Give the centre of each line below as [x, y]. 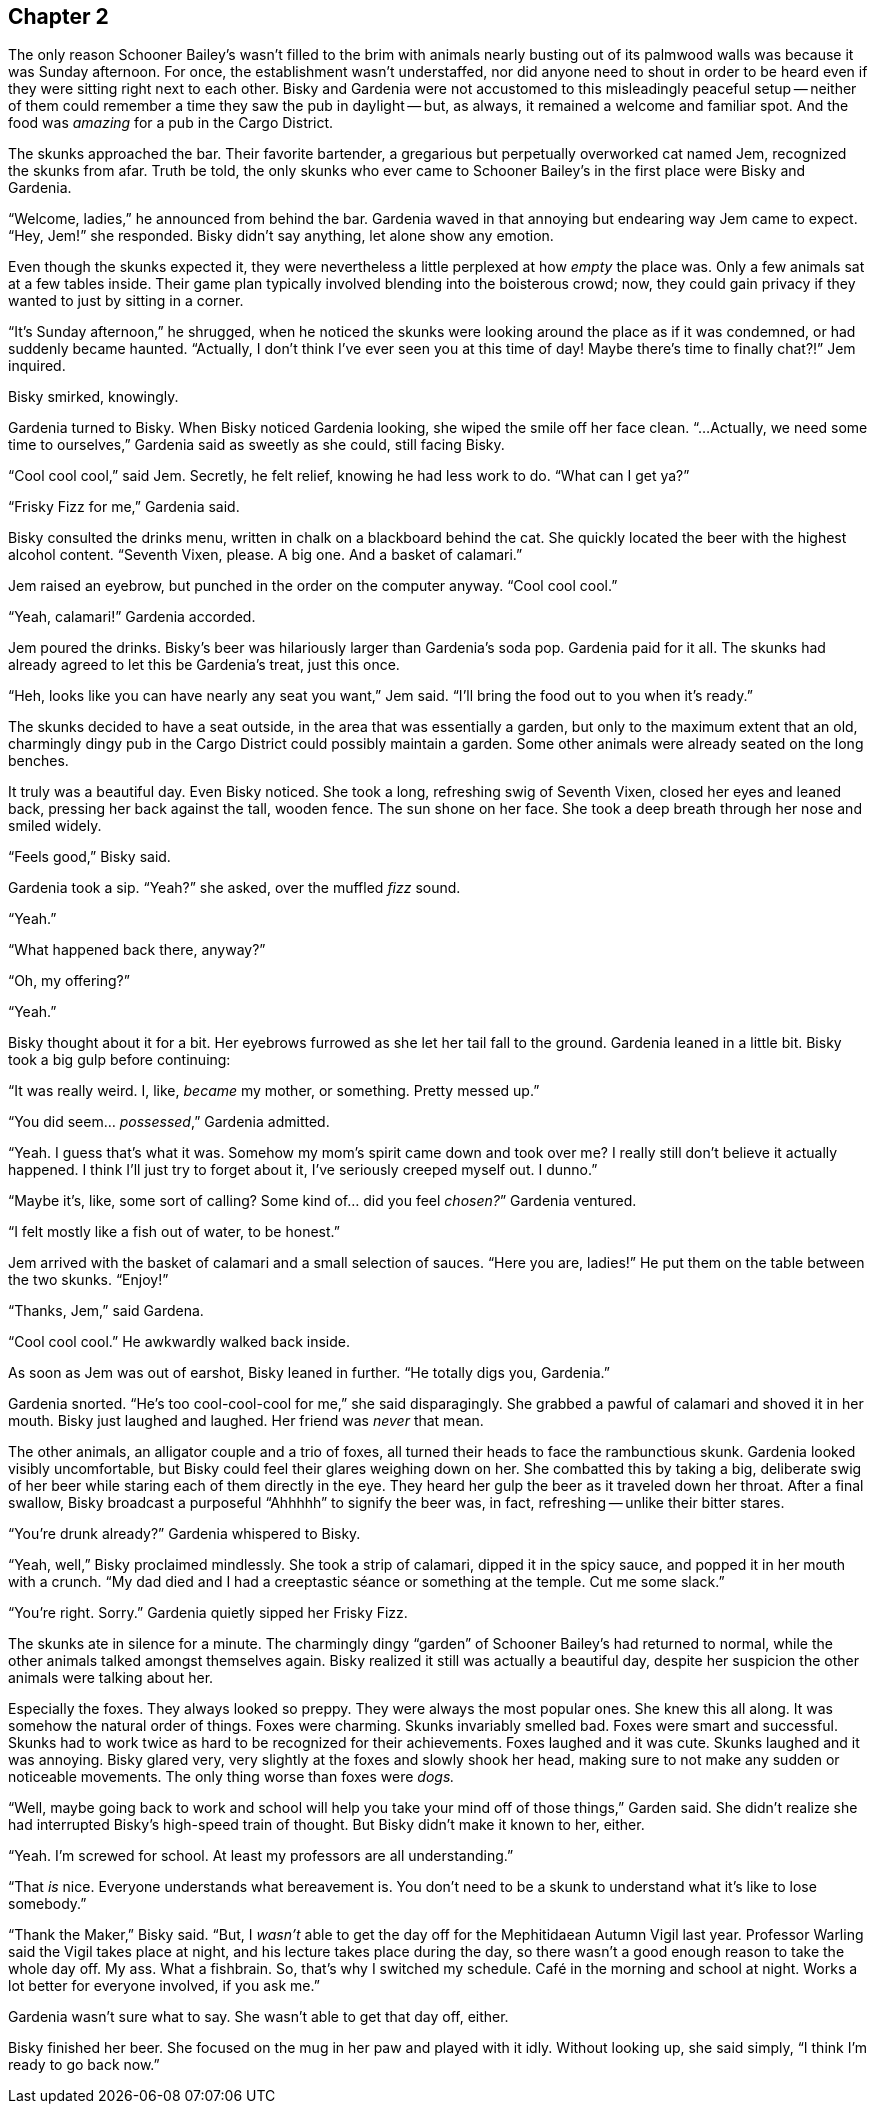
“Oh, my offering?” [69, 981]
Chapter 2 [58, 16]
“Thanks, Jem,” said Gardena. [106, 1311]
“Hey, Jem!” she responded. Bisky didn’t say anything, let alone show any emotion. [281, 236]
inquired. [37, 366]
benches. [38, 761]
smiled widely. [55, 826]
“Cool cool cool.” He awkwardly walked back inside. [179, 1342]
